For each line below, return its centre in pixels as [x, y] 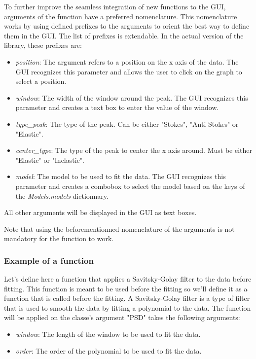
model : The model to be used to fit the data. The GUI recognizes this [121, 176]
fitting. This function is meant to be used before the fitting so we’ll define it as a [126, 288]
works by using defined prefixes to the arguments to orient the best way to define [127, 26]
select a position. [41, 81]
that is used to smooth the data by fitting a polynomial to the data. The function [128, 307]
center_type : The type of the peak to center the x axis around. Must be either [134, 150]
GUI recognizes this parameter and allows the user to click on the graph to [129, 71]
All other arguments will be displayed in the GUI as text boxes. [100, 212]
